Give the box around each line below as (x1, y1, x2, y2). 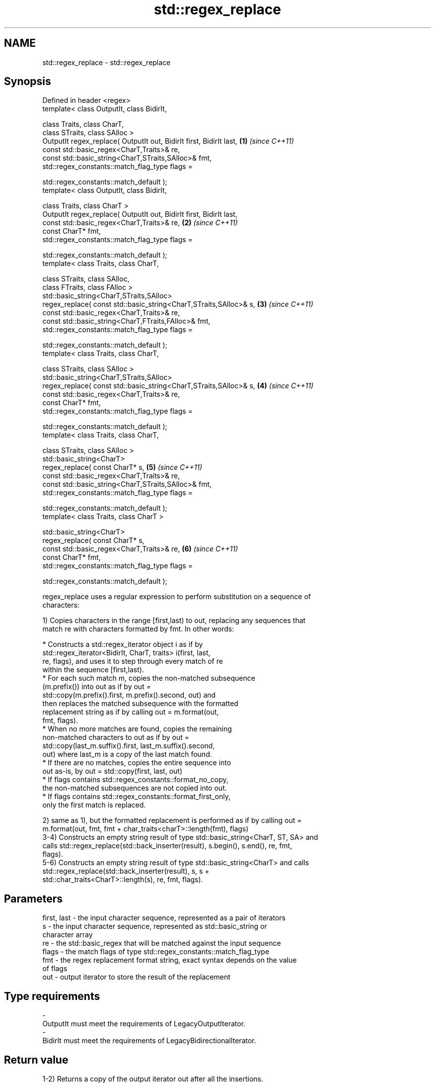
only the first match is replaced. (42, 801, 146, 810)
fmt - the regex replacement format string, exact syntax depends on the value (42, 956, 297, 965)
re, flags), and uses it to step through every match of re (42, 657, 223, 666)
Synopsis (4, 75, 51, 88)
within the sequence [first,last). (42, 665, 144, 674)
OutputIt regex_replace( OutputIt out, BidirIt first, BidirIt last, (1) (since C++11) (42, 137, 294, 146)
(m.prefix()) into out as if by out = (42, 682, 151, 691)
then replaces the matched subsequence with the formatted (42, 699, 238, 708)
